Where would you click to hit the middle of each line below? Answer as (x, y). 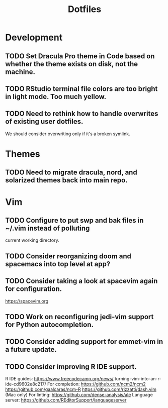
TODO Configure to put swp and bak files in (74, 220)
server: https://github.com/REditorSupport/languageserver (66, 400)
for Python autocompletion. (50, 324)
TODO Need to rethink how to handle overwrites (82, 114)
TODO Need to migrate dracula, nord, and (71, 173)
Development (34, 37)
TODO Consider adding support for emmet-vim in (84, 342)
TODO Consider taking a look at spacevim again (81, 281)
